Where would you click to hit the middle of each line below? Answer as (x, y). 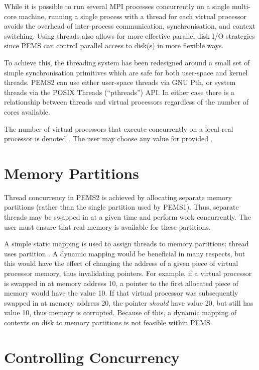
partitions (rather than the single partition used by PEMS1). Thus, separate (121, 207)
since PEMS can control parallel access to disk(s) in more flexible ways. (114, 45)
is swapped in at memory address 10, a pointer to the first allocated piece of (121, 283)
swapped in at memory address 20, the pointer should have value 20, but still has (129, 302)
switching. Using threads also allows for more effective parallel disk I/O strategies (129, 35)
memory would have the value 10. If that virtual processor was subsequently (121, 293)
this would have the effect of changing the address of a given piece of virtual (121, 263)
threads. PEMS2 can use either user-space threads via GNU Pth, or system (120, 82)
